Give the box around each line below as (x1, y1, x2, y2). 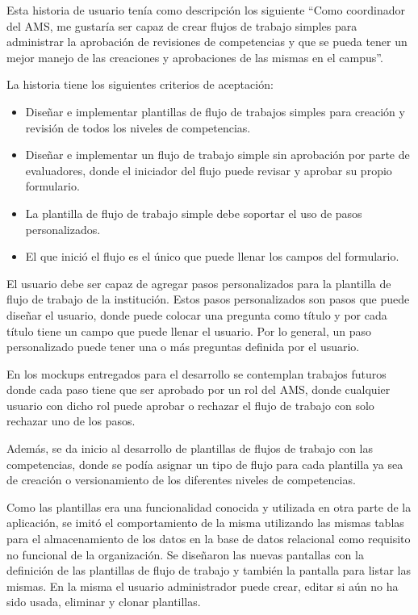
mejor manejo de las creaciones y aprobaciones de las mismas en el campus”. (6, 48, 383, 65)
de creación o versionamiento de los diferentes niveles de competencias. (6, 471, 356, 488)
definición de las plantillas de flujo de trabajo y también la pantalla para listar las (6, 562, 411, 579)
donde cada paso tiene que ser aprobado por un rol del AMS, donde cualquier (6, 381, 391, 398)
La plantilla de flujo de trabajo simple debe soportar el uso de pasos (25, 204, 362, 221)
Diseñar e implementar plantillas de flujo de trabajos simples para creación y (25, 102, 405, 119)
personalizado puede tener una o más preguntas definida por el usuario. (6, 338, 360, 355)
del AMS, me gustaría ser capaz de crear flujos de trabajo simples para (6, 17, 357, 34)
